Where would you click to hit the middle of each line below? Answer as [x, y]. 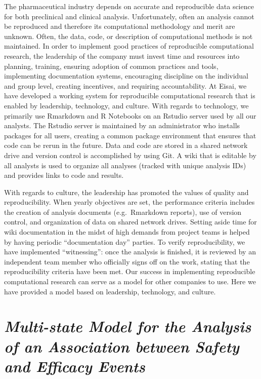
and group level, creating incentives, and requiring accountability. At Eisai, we [125, 85]
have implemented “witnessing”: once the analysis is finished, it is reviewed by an [130, 252]
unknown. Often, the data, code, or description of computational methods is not [128, 36]
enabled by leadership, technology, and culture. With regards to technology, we [126, 105]
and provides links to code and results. [64, 175]
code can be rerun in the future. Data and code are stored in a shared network [126, 145]
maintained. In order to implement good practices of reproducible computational [129, 46]
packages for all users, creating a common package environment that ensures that [130, 135]
